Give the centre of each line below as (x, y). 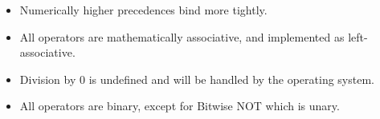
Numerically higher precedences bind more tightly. (143, 10)
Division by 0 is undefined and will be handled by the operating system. (197, 79)
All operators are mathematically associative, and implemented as (182, 36)
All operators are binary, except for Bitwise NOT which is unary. (180, 106)
